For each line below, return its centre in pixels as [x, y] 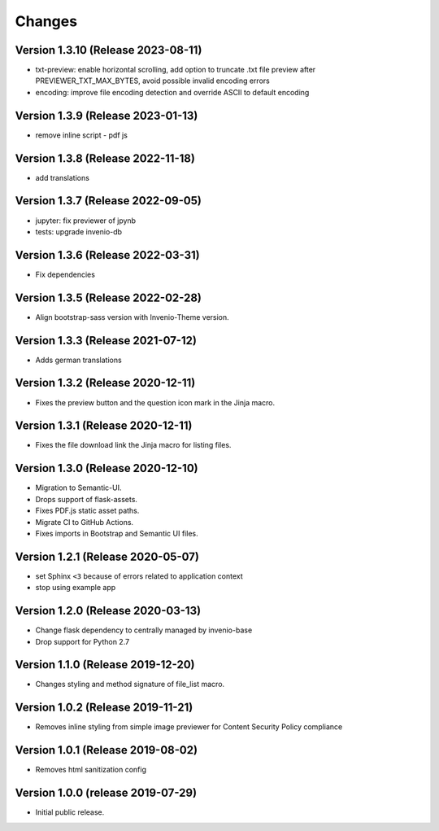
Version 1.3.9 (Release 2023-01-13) [106, 115]
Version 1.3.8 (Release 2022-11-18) [105, 158]
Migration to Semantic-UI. [78, 488]
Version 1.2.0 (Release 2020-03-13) [108, 611]
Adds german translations [78, 360]
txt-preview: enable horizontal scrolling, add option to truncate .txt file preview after [176, 70]
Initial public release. [70, 812]
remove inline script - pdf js [81, 135]
